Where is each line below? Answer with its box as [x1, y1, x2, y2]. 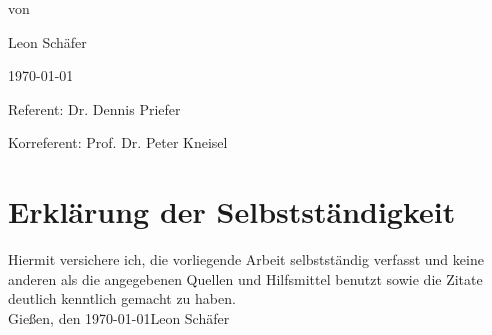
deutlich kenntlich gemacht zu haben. [8, 288, 236, 309]
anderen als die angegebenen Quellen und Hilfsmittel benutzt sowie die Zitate [8, 268, 483, 289]
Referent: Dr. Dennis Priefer [8, 98, 181, 119]
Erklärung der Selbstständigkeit [8, 191, 456, 232]
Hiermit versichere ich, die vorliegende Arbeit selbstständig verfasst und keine [8, 249, 484, 270]
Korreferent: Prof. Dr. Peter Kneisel [8, 132, 228, 153]
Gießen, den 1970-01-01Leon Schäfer [8, 307, 230, 328]
